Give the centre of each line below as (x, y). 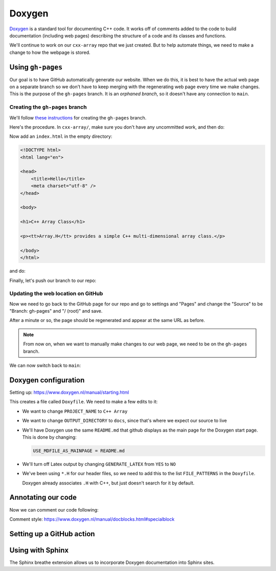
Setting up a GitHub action (52, 534)
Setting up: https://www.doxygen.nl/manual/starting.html (69, 392)
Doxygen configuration (47, 380)
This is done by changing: (49, 437)
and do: (17, 271)
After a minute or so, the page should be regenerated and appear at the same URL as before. (107, 320)
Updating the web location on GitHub (56, 294)
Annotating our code (43, 497)
